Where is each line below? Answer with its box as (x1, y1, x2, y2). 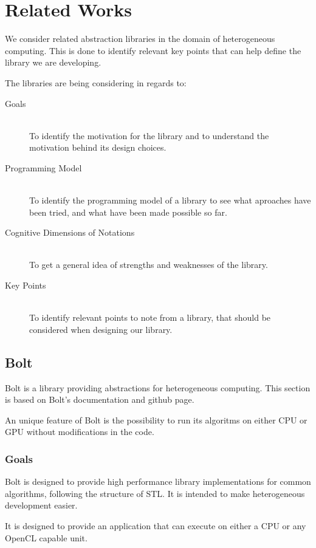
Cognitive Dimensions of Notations (5, 226, 135, 239)
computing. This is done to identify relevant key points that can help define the (5, 44, 301, 57)
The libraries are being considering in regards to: (5, 76, 187, 89)
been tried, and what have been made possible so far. (29, 205, 227, 218)
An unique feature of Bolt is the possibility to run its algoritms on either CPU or (5, 413, 307, 426)
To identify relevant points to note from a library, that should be (29, 311, 271, 324)
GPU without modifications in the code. (5, 425, 154, 438)
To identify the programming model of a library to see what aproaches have (29, 194, 311, 207)
